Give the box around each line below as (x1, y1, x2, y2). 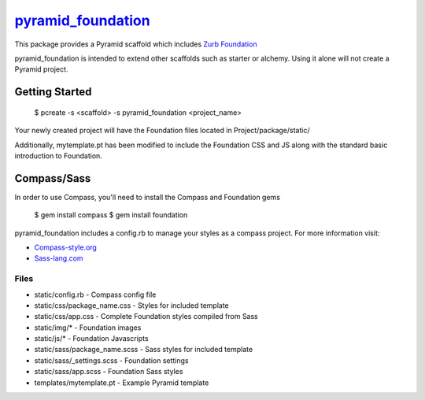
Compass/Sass (14, 172, 91, 185)
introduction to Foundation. (14, 150, 102, 161)
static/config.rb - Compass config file (34, 290, 157, 299)
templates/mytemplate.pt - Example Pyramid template (34, 378, 209, 387)
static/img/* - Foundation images (34, 323, 142, 332)
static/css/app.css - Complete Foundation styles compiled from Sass (34, 312, 259, 321)
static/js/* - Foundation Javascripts (34, 334, 149, 343)
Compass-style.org (34, 243, 98, 252)
